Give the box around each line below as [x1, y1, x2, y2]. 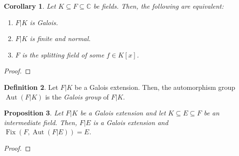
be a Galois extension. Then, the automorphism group [75, 82, 236, 92]
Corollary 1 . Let [4, 1, 56, 11]
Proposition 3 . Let [4, 108, 63, 118]
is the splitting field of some [22, 49, 105, 59]
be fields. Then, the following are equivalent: [93, 1, 224, 11]
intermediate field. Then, [4, 117, 77, 127]
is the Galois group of [45, 91, 109, 101]
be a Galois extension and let [80, 108, 166, 118]
